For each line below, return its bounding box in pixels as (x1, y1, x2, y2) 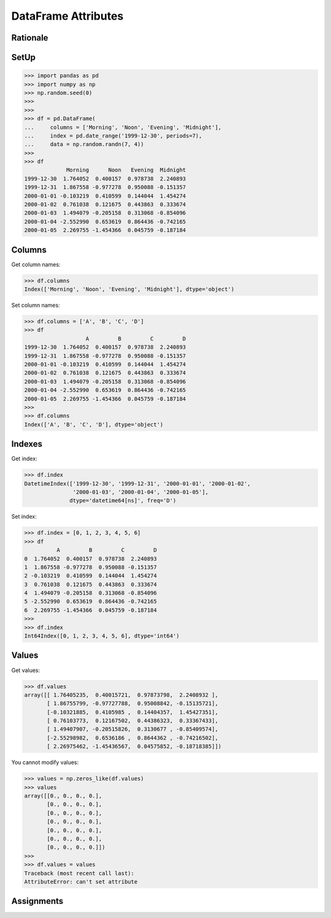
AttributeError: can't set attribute (24, 878, 138, 885)
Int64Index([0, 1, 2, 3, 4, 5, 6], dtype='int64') (24, 633, 180, 639)
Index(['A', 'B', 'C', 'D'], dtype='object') (24, 421, 164, 428)
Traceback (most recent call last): (24, 870, 135, 877)
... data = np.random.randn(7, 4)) (24, 141, 144, 148)
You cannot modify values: (11, 758, 79, 766)
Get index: (11, 455, 37, 463)
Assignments (11, 896, 64, 906)
